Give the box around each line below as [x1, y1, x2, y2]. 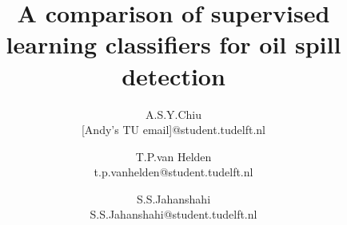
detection [122, 59, 225, 92]
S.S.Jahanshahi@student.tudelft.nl [90, 206, 257, 223]
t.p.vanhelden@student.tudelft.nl [94, 164, 253, 180]
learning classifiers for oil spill [6, 28, 341, 61]
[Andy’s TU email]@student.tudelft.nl [81, 121, 266, 138]
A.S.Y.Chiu [145, 105, 202, 122]
